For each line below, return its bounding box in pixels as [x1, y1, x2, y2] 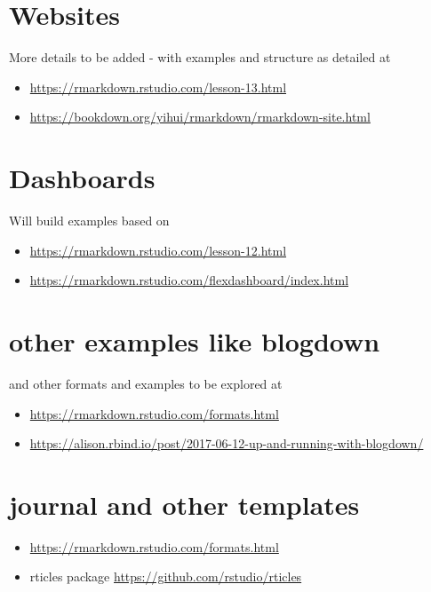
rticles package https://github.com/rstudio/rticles [29, 567, 302, 586]
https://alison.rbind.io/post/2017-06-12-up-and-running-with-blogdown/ [29, 434, 424, 453]
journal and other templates [9, 485, 360, 522]
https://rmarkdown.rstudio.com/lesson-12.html [29, 241, 287, 259]
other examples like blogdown [9, 323, 380, 359]
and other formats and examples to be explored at [9, 374, 283, 392]
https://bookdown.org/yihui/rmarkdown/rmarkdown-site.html [29, 107, 371, 126]
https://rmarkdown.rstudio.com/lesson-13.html [29, 77, 287, 96]
